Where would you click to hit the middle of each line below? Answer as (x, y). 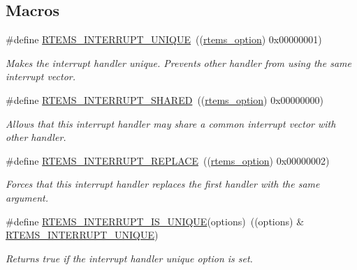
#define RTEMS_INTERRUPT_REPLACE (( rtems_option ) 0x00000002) (168, 160)
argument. (27, 197)
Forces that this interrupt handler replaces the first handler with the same (163, 184)
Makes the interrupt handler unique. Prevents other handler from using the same (178, 62)
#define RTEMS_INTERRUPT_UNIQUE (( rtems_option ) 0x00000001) (164, 39)
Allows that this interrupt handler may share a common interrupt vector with (171, 123)
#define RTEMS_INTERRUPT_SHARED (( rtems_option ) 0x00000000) (165, 99)
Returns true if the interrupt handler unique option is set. (129, 258)
